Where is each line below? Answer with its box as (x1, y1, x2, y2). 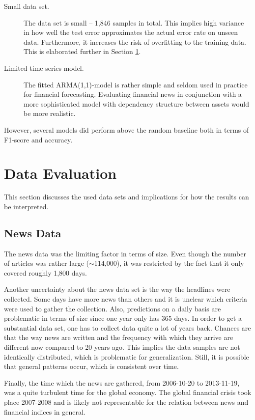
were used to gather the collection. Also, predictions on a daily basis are (4, 303, 221, 313)
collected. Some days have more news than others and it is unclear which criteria (4, 294, 248, 304)
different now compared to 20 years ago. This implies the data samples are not (4, 341, 240, 352)
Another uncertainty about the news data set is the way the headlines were (4, 284, 230, 294)
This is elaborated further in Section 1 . (24, 46, 141, 56)
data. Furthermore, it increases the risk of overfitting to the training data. (24, 36, 247, 47)
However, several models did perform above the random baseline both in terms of (4, 124, 249, 135)
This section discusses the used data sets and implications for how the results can (4, 192, 249, 202)
